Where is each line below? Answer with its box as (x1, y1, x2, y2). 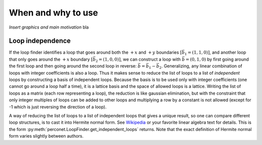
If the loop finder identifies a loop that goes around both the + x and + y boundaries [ (9, 49, 182, 55)
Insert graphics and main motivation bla (9, 24, 89, 30)
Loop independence (9, 37, 71, 45)
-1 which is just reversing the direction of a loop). (9, 104, 107, 110)
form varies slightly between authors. (9, 133, 84, 139)
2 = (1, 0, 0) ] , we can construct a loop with (95, 56, 181, 63)
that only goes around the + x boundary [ (9, 56, 93, 62)
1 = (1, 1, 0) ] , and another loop (184, 49, 246, 57)
